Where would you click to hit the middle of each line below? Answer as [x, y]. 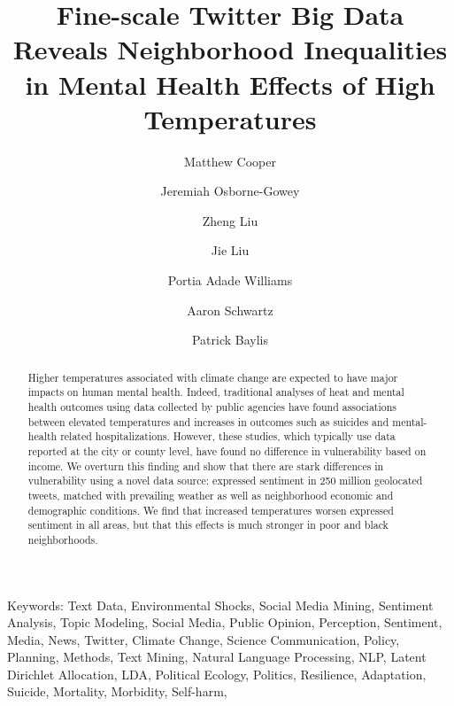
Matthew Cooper [230, 161]
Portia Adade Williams [230, 280]
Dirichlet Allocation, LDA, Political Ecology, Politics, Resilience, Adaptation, [217, 674]
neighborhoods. [63, 539]
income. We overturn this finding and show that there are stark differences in [206, 465]
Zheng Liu [230, 220]
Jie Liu [230, 250]
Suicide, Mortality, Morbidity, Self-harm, [117, 691]
